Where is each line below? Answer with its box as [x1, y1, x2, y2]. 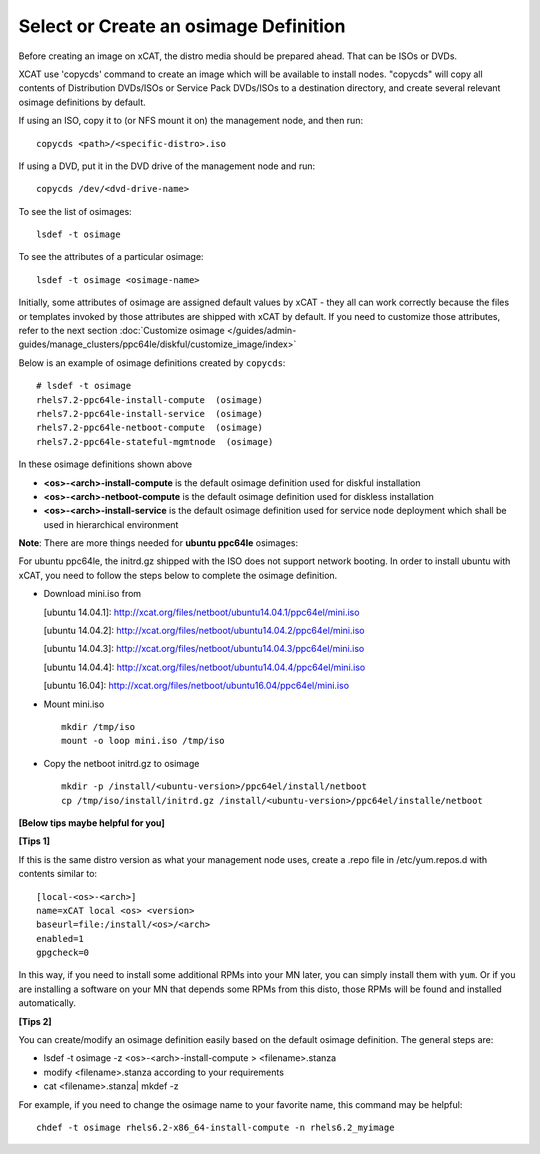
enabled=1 [36, 933, 84, 944]
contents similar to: [18, 868, 98, 880]
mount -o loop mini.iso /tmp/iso [61, 735, 225, 747]
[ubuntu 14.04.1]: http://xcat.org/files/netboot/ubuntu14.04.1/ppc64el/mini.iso [43, 606, 360, 618]
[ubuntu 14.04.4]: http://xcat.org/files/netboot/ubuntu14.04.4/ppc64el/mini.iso [43, 661, 366, 673]
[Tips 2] [18, 1015, 52, 1027]
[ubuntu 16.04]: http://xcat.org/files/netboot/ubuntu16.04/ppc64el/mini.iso [43, 680, 350, 692]
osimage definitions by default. [18, 96, 147, 108]
